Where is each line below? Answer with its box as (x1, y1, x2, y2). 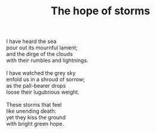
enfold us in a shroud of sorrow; (6, 76, 85, 83)
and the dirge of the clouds (6, 51, 73, 58)
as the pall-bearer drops (6, 82, 66, 89)
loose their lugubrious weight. (6, 88, 79, 96)
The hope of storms (50, 4, 151, 18)
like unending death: (6, 107, 57, 115)
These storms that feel (6, 101, 62, 109)
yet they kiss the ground (6, 114, 66, 121)
